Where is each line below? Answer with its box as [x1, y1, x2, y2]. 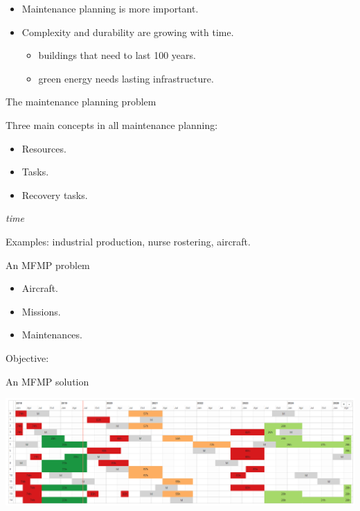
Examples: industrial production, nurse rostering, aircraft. [6, 234, 251, 248]
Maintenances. [21, 327, 82, 342]
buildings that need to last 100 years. [38, 48, 196, 62]
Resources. [21, 141, 66, 155]
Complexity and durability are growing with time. [21, 24, 234, 39]
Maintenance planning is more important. [21, 1, 199, 15]
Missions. [21, 304, 61, 318]
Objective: [6, 350, 49, 365]
